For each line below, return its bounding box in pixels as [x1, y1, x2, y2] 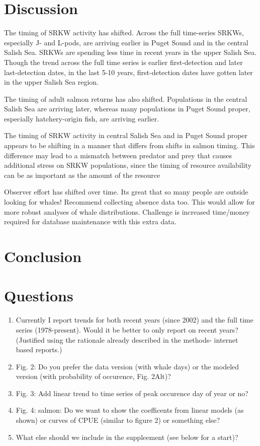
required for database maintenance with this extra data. [4, 216, 177, 227]
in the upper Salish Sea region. [4, 77, 99, 87]
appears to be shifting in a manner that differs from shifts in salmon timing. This [4, 140, 255, 151]
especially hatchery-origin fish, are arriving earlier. [4, 113, 159, 123]
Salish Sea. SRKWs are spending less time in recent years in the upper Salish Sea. [4, 47, 257, 57]
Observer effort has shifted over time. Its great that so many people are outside [4, 186, 248, 197]
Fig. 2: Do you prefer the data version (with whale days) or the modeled [16, 361, 239, 371]
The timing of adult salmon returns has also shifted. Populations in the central [4, 93, 247, 104]
